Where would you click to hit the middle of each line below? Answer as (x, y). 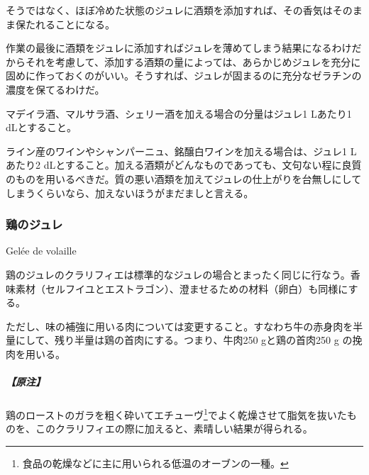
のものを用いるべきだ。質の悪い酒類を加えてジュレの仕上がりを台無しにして (184, 178)
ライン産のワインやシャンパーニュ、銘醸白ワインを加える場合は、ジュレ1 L (181, 151)
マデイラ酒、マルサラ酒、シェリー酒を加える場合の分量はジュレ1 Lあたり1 (179, 113)
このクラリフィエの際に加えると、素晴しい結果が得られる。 (174, 429)
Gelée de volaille (41, 251)
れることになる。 (75, 24)
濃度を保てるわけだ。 (55, 89)
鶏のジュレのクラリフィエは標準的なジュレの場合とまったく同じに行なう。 (178, 274)
